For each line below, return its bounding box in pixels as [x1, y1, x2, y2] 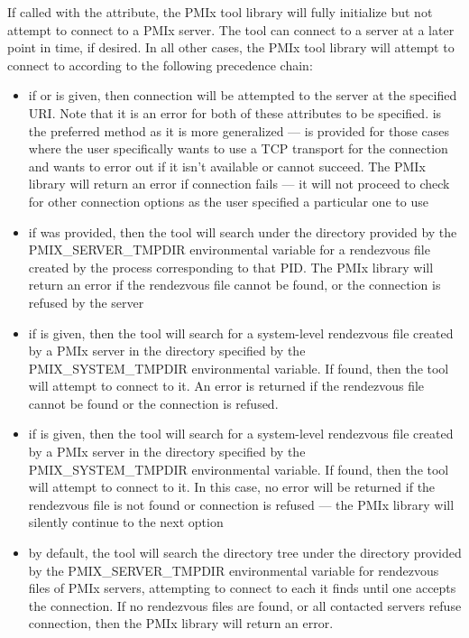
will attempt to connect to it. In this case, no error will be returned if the [28, 477, 436, 496]
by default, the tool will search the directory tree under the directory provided [28, 543, 462, 562]
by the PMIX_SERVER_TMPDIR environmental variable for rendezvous [28, 560, 439, 579]
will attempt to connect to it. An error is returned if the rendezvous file [28, 376, 425, 395]
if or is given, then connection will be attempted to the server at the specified [28, 86, 457, 105]
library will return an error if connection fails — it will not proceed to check [28, 174, 450, 193]
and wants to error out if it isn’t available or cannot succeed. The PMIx [28, 156, 426, 175]
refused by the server [28, 292, 144, 311]
